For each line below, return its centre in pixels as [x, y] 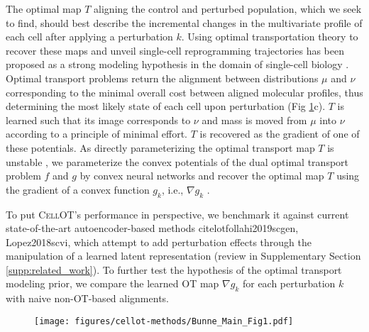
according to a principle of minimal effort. [97, 134]
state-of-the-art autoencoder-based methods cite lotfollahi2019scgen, [152, 228]
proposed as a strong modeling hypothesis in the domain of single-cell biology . [177, 64]
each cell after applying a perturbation [89, 37]
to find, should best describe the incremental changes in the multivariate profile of [184, 22]
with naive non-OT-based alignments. [87, 298]
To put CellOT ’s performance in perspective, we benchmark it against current [177, 214]
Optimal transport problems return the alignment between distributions [162, 78]
